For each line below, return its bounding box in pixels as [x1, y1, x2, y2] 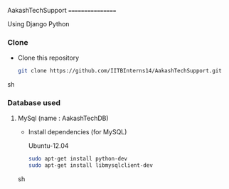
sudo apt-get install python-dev [28, 156, 128, 163]
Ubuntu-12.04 [28, 141, 69, 150]
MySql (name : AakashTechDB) [17, 114, 109, 123]
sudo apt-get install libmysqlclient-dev [28, 162, 153, 169]
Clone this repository [17, 53, 80, 63]
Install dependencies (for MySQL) [28, 128, 127, 136]
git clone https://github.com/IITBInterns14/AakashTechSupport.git [17, 67, 222, 75]
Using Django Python [7, 20, 70, 28]
